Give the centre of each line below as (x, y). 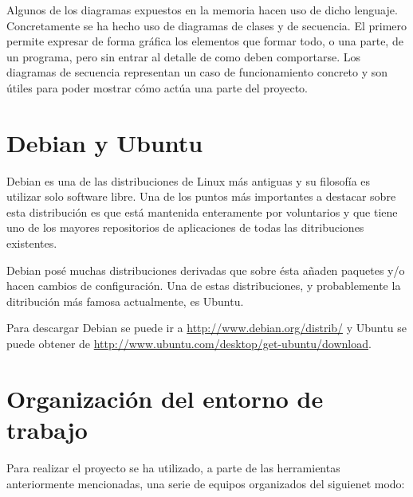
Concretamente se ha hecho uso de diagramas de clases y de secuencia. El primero (206, 25)
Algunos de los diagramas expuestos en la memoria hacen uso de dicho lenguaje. (202, 10)
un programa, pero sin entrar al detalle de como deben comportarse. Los (184, 56)
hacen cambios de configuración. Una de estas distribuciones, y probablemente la (204, 286)
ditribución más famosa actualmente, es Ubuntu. (125, 301)
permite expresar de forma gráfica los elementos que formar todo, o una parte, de (205, 41)
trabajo (47, 429)
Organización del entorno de (165, 398)
